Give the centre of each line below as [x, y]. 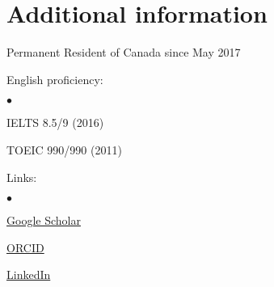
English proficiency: [55, 79]
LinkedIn [29, 274]
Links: [22, 177]
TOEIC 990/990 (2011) [64, 149]
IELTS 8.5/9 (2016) [55, 122]
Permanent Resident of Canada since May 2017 [124, 52]
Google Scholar [44, 220]
